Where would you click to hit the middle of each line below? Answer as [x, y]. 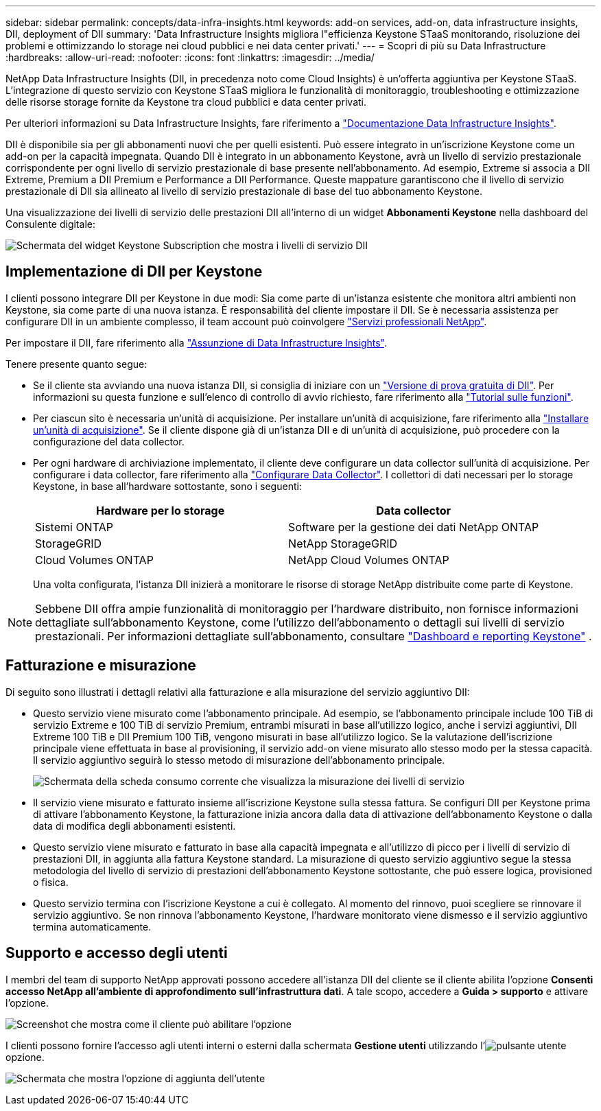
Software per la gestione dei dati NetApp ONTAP [414, 527]
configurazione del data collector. [109, 441]
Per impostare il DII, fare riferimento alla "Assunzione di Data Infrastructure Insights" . [197, 342]
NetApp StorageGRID [343, 543]
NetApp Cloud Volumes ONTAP [369, 560]
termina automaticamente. [92, 926]
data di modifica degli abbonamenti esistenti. [134, 826]
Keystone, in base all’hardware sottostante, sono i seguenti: [167, 486]
